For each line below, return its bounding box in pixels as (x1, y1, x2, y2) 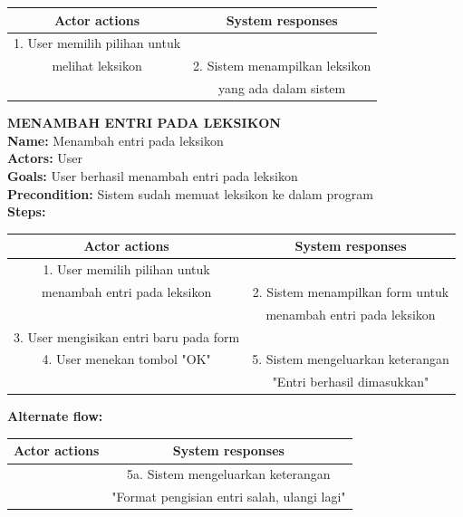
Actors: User (7, 148, 83, 168)
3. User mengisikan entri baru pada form (14, 327, 240, 346)
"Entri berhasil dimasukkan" (272, 372, 429, 391)
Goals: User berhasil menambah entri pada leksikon (7, 166, 298, 185)
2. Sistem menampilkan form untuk (252, 282, 449, 301)
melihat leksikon (52, 56, 142, 75)
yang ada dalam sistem (218, 79, 346, 98)
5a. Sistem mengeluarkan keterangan (127, 464, 331, 483)
